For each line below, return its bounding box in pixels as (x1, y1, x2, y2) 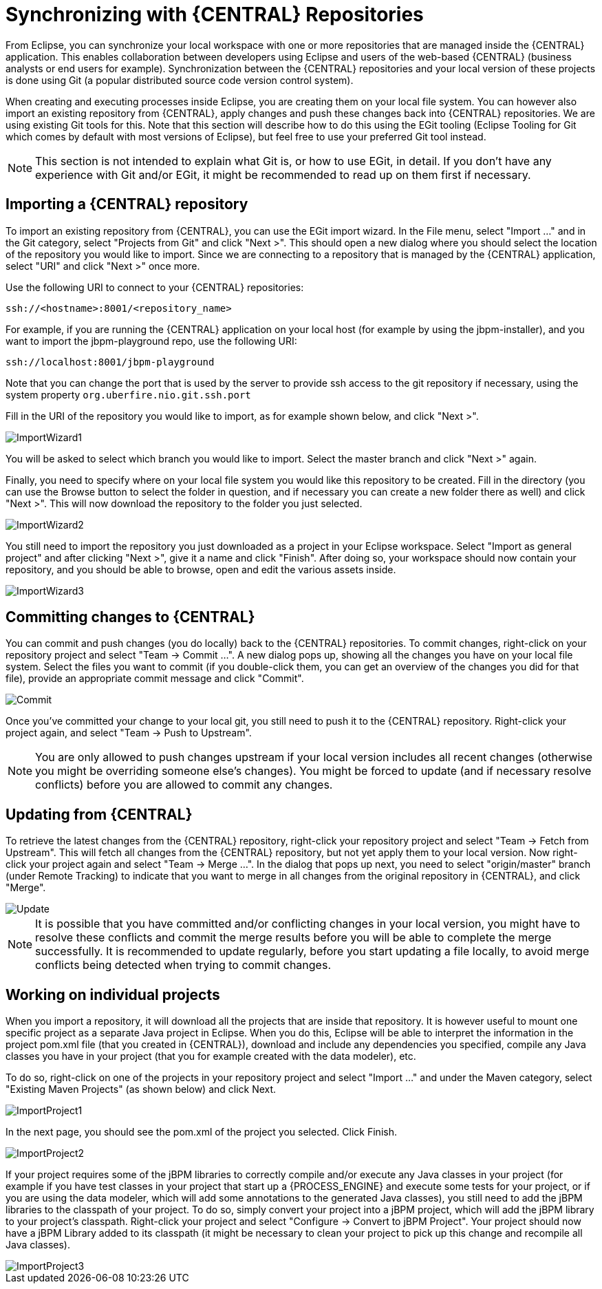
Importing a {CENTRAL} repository (6, 195, 248, 213)
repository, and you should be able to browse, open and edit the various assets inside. (6, 563, 396, 575)
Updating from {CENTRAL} (6, 805, 193, 823)
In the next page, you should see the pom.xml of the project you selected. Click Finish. (6, 1126, 397, 1138)
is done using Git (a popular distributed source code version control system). (6, 74, 354, 86)
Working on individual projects (6, 986, 220, 1003)
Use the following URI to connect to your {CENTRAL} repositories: (6, 281, 304, 293)
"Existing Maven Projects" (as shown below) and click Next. (6, 1083, 277, 1096)
